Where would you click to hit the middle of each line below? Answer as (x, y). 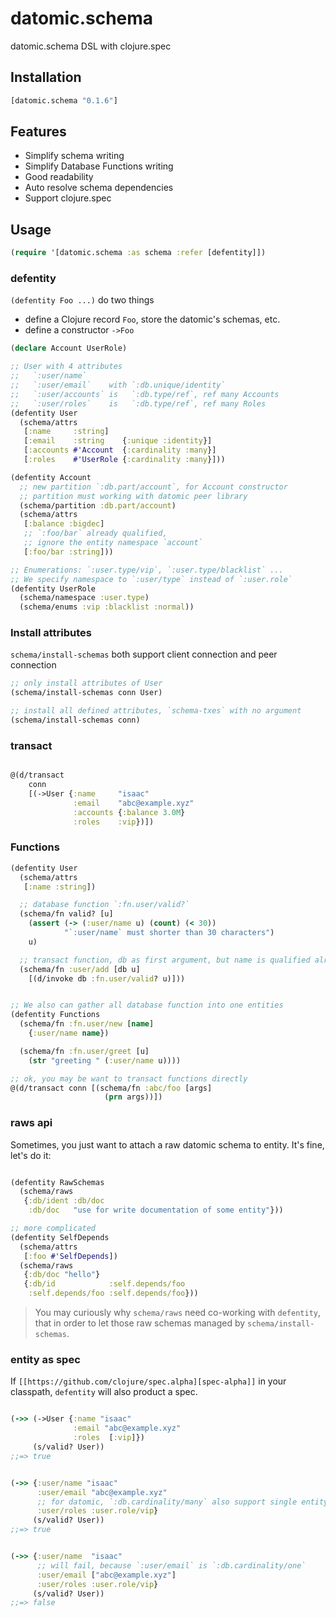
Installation (46, 77)
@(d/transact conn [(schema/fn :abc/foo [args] (111, 1088)
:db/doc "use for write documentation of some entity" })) (156, 1210)
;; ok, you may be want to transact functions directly (129, 1078)
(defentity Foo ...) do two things (82, 300)
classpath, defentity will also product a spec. (104, 1392)
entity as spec (45, 1360)
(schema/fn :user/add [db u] (80, 969)
